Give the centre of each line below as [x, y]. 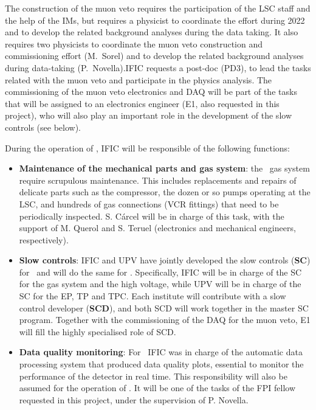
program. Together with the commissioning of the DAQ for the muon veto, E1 [165, 320]
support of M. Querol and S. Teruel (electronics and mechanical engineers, [157, 228]
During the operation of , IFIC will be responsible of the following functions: [148, 148]
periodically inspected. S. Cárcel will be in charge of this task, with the [152, 216]
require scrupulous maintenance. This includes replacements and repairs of [158, 180]
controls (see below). [43, 127]
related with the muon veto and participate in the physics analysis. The [139, 79]
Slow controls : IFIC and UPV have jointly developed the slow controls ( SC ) [165, 260]
